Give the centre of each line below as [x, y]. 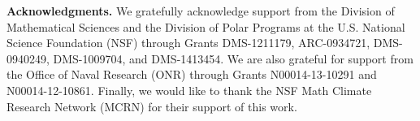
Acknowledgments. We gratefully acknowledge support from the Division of [201, 11]
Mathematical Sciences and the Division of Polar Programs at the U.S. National [206, 26]
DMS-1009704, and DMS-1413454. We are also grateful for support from [233, 58]
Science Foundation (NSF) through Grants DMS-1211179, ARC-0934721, [188, 43]
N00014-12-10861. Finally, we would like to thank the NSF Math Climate [189, 90]
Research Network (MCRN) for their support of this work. [152, 106]
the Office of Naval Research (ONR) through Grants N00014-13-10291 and [192, 74]
